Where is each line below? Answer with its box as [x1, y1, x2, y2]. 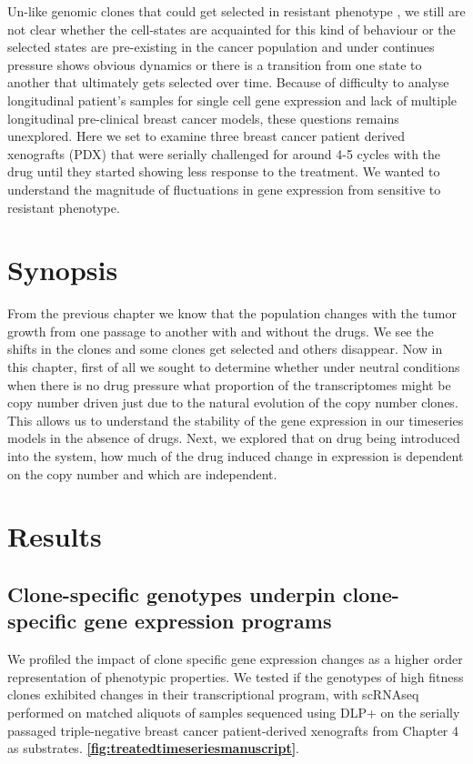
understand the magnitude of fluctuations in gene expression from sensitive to [7, 179, 441, 198]
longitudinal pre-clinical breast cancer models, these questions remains [7, 108, 399, 127]
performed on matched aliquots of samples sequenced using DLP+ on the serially [7, 702, 460, 721]
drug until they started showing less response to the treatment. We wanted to [7, 162, 440, 181]
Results [7, 518, 102, 555]
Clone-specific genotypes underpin [7, 579, 336, 608]
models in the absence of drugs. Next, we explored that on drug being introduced [7, 428, 460, 447]
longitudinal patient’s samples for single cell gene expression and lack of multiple [7, 90, 458, 109]
